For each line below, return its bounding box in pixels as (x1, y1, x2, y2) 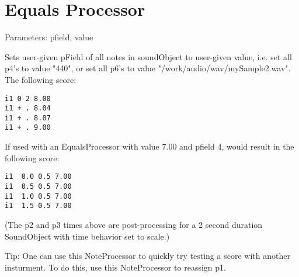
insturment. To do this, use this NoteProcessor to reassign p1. (5, 261, 226, 273)
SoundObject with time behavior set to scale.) (5, 230, 170, 242)
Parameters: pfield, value (5, 31, 93, 43)
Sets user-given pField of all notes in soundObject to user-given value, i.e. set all (5, 50, 292, 63)
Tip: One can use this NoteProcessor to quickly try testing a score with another (5, 250, 290, 262)
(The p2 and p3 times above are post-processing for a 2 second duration (5, 218, 263, 230)
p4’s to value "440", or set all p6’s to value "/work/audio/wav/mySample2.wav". (5, 62, 291, 74)
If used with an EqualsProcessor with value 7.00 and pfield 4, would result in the (5, 140, 294, 153)
